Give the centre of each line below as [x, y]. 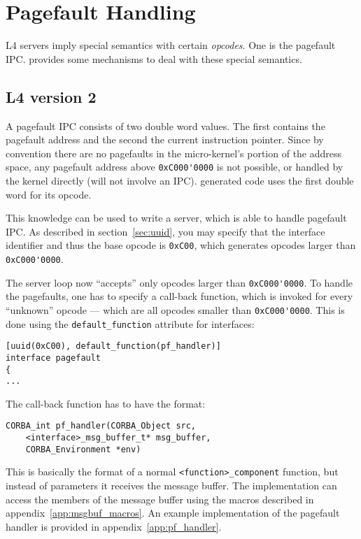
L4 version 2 [51, 96]
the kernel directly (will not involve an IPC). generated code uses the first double [180, 180]
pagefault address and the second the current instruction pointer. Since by [165, 139]
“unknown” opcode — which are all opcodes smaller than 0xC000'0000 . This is [175, 309]
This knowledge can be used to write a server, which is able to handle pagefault [176, 218]
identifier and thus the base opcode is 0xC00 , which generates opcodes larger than [181, 245]
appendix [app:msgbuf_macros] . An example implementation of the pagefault [173, 513]
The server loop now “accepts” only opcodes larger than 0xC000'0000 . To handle [179, 282]
